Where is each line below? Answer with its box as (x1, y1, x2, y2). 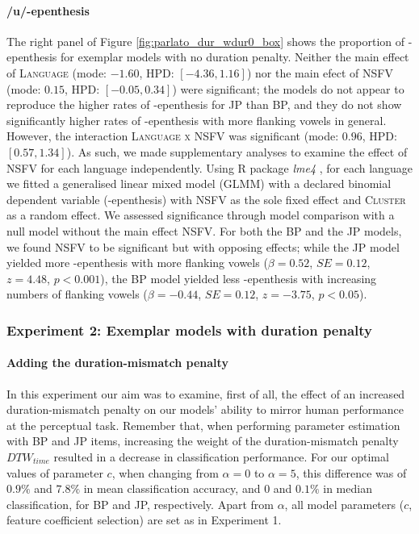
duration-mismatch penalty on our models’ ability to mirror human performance (6, 401, 404, 418)
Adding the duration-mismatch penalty (6, 354, 228, 371)
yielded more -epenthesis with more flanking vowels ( (6, 254, 268, 271)
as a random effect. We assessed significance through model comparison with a (6, 207, 395, 223)
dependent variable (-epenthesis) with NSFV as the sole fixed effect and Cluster (6, 190, 406, 207)
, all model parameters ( (284, 495, 404, 512)
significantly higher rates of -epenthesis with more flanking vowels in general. (6, 111, 387, 128)
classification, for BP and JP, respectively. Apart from (6, 495, 274, 512)
